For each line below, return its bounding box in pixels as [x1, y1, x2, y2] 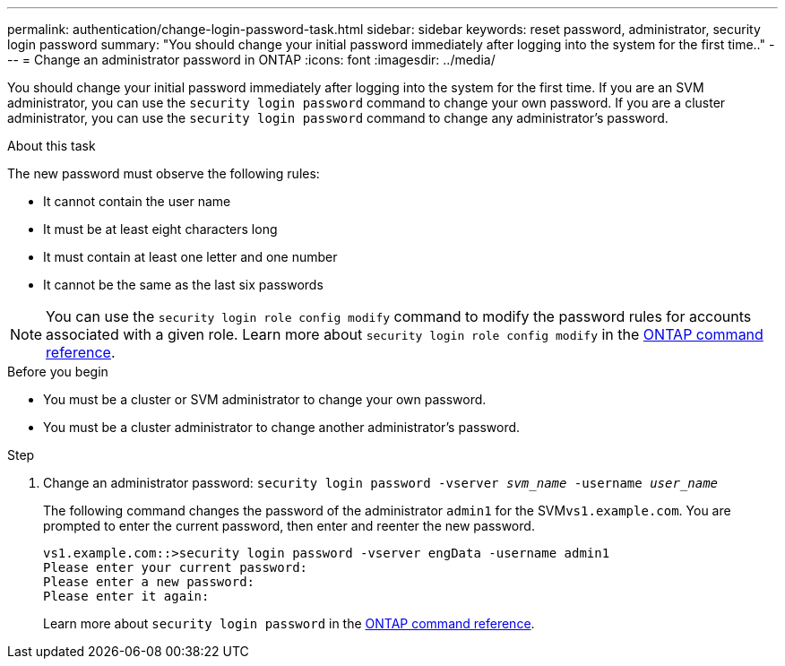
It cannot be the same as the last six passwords [43, 277, 323, 292]
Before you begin [7, 364, 108, 379]
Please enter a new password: [43, 575, 255, 589]
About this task [7, 138, 96, 153]
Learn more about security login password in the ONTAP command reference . [43, 616, 535, 631]
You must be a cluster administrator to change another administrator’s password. [43, 419, 521, 435]
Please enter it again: [43, 589, 210, 603]
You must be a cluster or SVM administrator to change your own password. [43, 392, 487, 407]
